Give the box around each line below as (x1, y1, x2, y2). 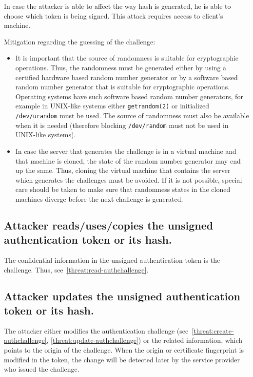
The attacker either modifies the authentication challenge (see (4, 325, 189, 335)
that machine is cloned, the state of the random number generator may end (15, 155, 241, 166)
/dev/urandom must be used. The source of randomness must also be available (15, 110, 249, 120)
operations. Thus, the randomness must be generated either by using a (15, 62, 227, 72)
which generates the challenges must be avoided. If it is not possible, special (15, 174, 242, 185)
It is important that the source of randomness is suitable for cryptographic (15, 53, 239, 63)
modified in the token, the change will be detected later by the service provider (4, 354, 240, 364)
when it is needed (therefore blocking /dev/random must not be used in (15, 120, 229, 130)
